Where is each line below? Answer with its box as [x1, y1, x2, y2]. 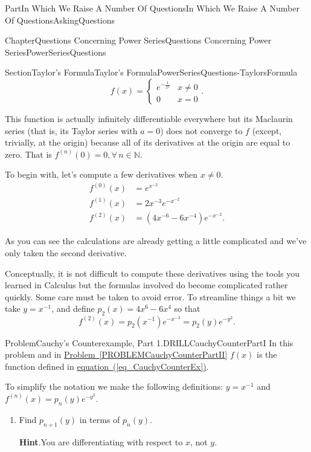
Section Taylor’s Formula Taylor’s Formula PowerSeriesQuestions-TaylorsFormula [5, 66, 298, 79]
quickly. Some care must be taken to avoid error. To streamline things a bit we [5, 290, 296, 303]
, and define [51, 302, 95, 315]
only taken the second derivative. [5, 246, 127, 259]
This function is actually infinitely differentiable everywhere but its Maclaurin [5, 112, 293, 124]
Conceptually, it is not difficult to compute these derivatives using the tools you [5, 266, 300, 279]
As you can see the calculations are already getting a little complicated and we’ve [5, 234, 307, 247]
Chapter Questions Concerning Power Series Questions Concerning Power [5, 34, 272, 47]
